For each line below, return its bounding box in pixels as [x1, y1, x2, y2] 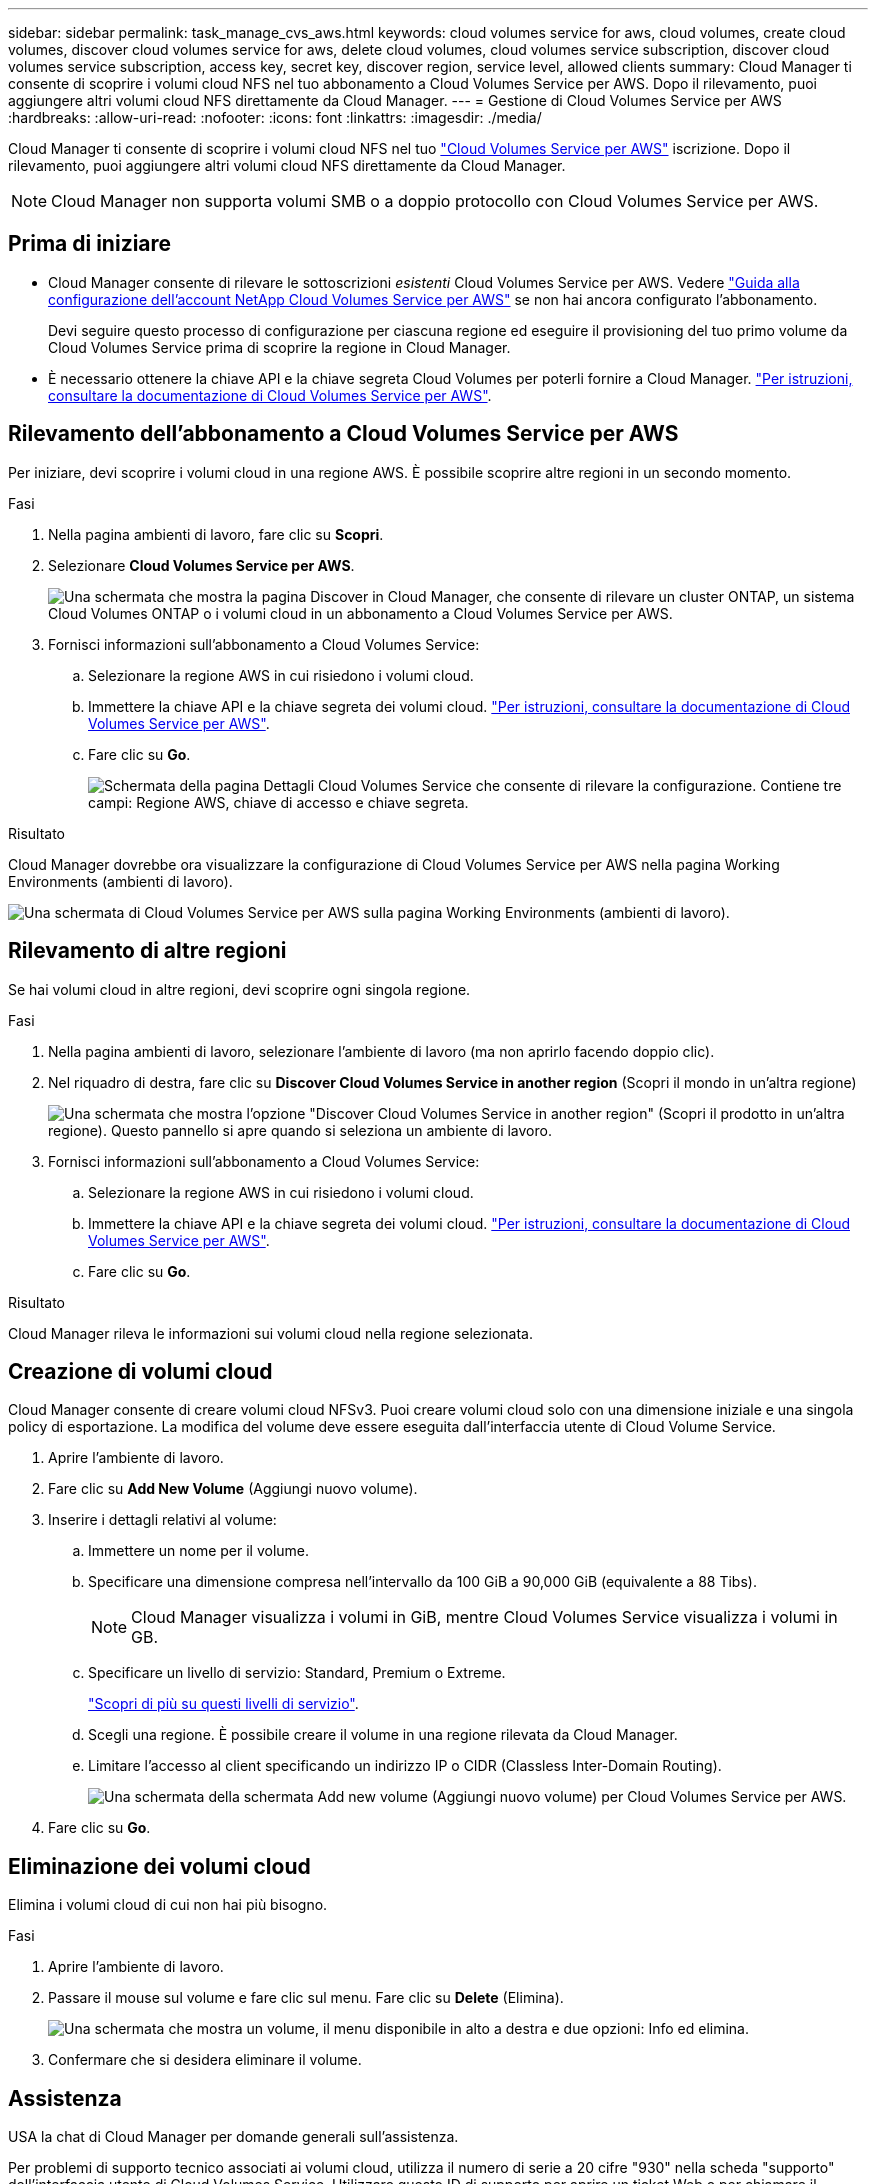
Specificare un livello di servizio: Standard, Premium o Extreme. [88, 1664, 506, 1682]
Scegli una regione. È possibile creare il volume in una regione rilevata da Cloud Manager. [88, 1726, 678, 1744]
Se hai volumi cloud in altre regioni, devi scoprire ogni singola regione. [8, 980, 471, 998]
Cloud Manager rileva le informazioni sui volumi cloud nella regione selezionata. [8, 1324, 533, 1342]
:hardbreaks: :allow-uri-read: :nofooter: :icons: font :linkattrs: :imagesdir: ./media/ [8, 109, 542, 126]
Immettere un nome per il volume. [88, 1542, 310, 1560]
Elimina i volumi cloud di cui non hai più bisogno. [8, 1896, 328, 1914]
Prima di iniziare [8, 231, 172, 257]
